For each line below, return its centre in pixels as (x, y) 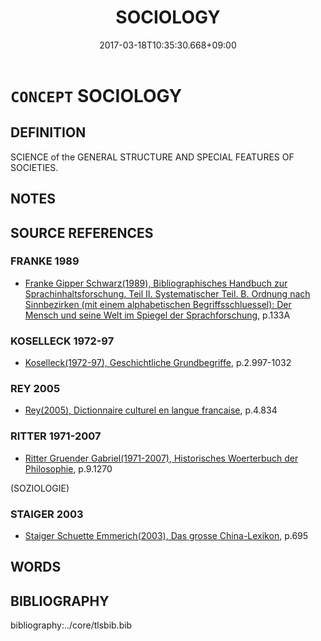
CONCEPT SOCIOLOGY (96, 95)
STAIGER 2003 (47, 514)
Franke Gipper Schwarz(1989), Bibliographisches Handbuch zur (156, 283)
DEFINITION (48, 132)
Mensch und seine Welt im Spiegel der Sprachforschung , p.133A (157, 315)
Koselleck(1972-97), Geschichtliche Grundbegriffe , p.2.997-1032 (158, 363)
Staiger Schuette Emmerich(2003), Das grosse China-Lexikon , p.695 (166, 536)
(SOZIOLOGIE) (40, 488)
